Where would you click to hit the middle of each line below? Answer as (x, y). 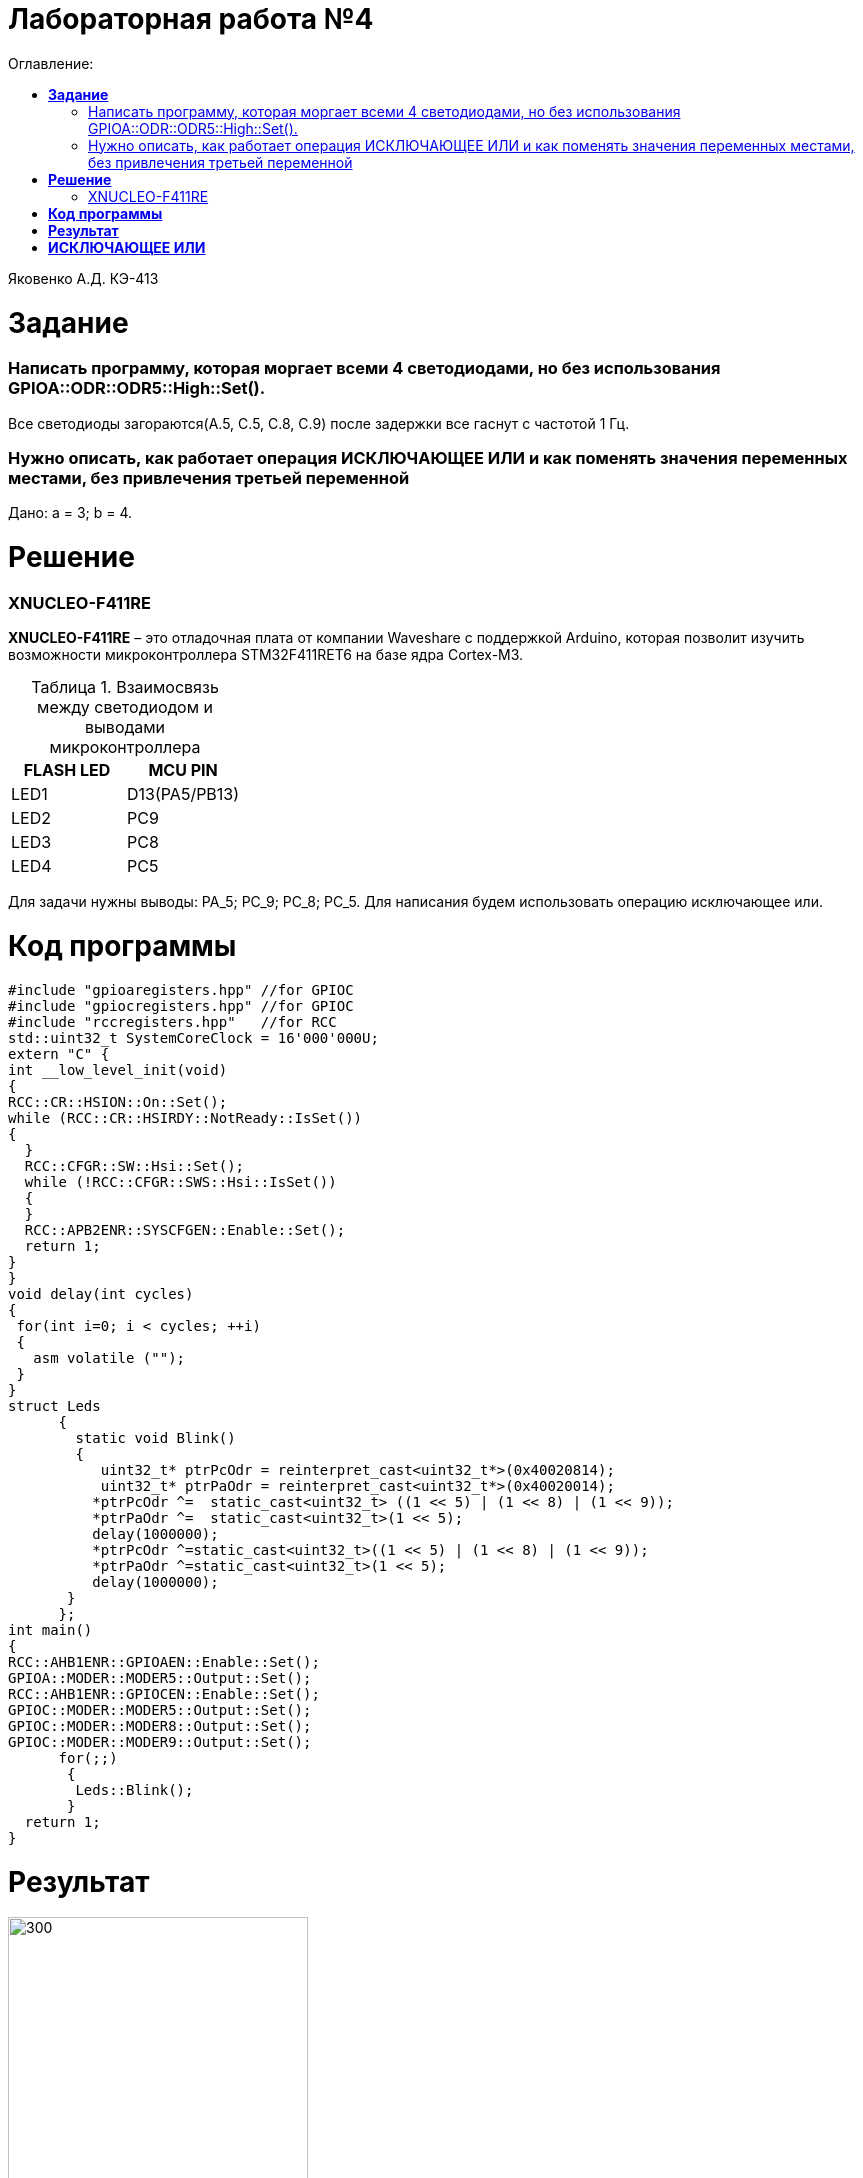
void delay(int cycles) (101, 1293)
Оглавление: (51, 63)
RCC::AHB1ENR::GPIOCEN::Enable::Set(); (164, 1693)
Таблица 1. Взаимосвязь (125, 687)
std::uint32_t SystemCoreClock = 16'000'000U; (193, 1037)
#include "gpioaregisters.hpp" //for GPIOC (181, 989)
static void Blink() (155, 1437)
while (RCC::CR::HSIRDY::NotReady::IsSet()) (185, 1117)
